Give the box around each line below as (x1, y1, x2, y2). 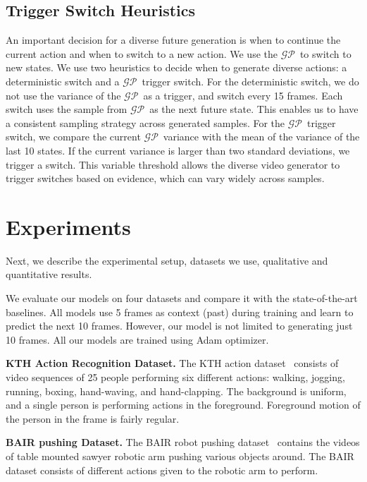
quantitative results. (6, 267, 92, 282)
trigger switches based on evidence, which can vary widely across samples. (6, 171, 325, 186)
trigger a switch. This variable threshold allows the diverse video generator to (6, 157, 340, 171)
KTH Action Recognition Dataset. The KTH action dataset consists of (6, 356, 339, 370)
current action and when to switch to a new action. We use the (6, 46, 278, 61)
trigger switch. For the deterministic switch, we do (142, 73, 359, 88)
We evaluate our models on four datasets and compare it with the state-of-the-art (6, 291, 358, 306)
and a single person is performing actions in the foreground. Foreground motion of (6, 397, 361, 412)
